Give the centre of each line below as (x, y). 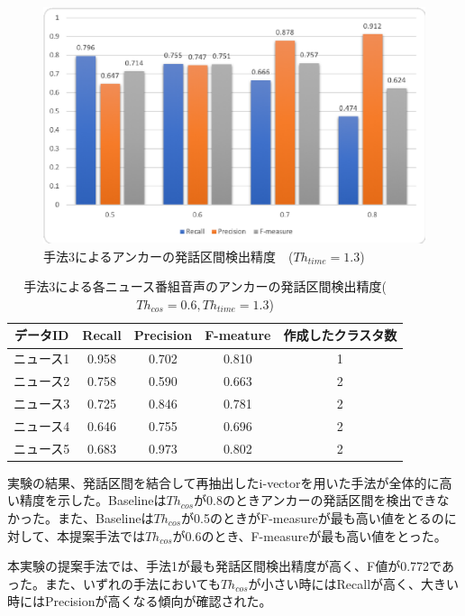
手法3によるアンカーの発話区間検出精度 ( (169, 256)
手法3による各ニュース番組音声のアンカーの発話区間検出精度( (205, 286)
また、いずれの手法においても (132, 583)
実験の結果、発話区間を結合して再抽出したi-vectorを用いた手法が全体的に (223, 482)
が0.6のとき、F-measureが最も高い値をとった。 (310, 535)
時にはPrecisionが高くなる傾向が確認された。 (140, 601)
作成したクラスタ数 (340, 335)
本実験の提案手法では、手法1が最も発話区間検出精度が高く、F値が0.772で (224, 566)
